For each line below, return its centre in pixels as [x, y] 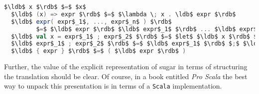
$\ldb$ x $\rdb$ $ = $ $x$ [45, 7]
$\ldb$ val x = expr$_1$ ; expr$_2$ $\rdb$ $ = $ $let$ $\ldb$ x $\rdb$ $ [134, 36]
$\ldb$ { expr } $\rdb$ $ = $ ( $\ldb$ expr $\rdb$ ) [99, 51]
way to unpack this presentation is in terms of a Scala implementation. [113, 86]
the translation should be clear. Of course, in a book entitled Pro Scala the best [126, 76]
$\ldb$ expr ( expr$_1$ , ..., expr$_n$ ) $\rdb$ [91, 22]
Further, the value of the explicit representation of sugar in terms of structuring [126, 67]
